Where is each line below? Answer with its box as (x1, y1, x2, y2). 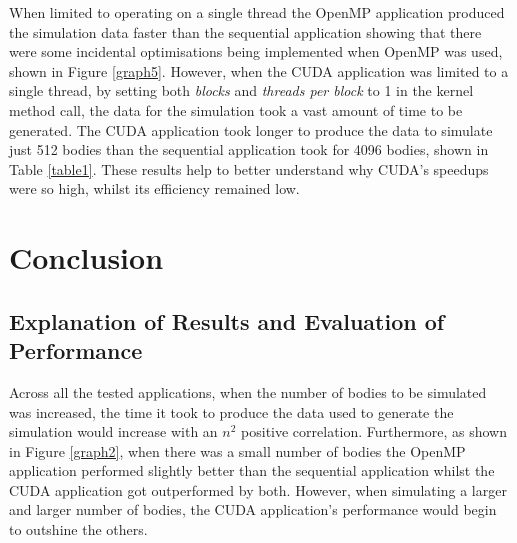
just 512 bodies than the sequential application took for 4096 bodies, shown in (9, 139, 489, 160)
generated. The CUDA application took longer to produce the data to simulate (9, 119, 493, 140)
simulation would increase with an (9, 421, 218, 442)
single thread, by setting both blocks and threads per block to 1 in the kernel (9, 80, 474, 101)
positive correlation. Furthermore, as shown (241, 421, 507, 442)
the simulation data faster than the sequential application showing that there (9, 21, 482, 42)
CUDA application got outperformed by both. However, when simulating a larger (9, 479, 507, 500)
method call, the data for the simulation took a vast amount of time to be (9, 99, 463, 120)
